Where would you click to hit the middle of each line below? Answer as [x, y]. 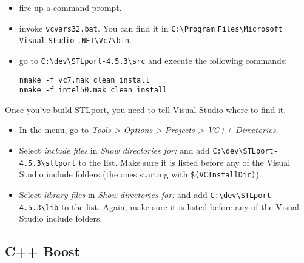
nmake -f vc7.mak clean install [84, 80]
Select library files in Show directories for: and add [113, 195]
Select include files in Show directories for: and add [114, 150]
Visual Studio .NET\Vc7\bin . [75, 40]
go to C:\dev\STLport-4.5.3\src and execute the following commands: [153, 60]
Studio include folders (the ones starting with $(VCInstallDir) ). [140, 174]
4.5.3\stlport [47, 163]
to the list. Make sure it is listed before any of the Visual [184, 162]
